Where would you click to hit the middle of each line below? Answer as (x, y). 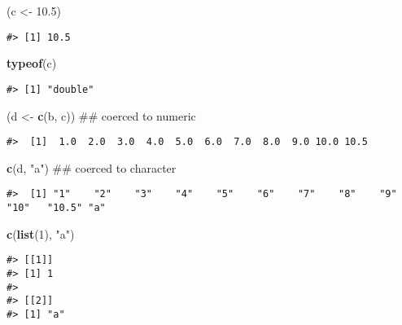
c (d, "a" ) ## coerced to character (92, 167)
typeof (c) (32, 63)
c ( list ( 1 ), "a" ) (41, 233)
